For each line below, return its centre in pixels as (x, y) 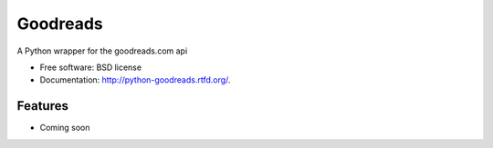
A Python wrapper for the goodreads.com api (102, 51)
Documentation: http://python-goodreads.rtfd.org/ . (135, 80)
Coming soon (65, 128)
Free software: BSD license (90, 67)
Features (42, 106)
